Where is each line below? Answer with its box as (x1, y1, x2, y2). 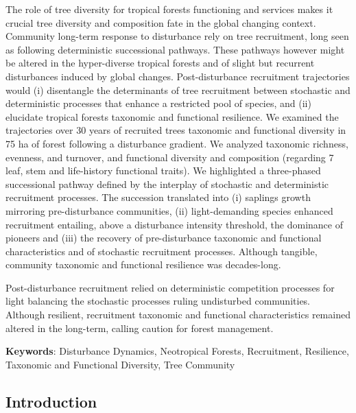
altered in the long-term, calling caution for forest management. (5, 320, 274, 335)
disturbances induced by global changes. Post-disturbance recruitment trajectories (5, 69, 350, 83)
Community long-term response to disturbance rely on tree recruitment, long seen (5, 29, 349, 43)
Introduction (5, 390, 97, 412)
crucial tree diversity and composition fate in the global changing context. (5, 15, 316, 29)
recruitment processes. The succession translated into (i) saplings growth (5, 190, 311, 204)
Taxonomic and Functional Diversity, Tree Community (5, 357, 235, 371)
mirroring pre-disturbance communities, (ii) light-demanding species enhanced (5, 203, 333, 217)
